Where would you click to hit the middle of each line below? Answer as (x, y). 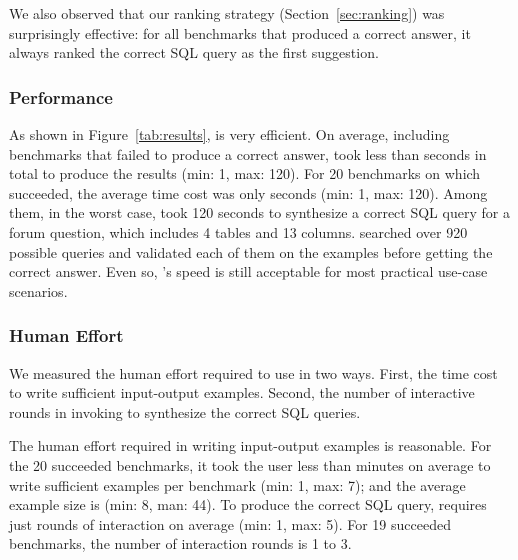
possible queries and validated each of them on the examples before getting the (251, 251)
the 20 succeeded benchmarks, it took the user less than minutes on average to (250, 464)
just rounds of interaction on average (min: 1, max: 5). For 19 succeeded (230, 523)
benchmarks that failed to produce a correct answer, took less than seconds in (248, 153)
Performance (61, 96)
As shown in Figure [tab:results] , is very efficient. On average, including (229, 134)
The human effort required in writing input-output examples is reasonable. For (250, 445)
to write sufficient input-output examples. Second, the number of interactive (242, 392)
